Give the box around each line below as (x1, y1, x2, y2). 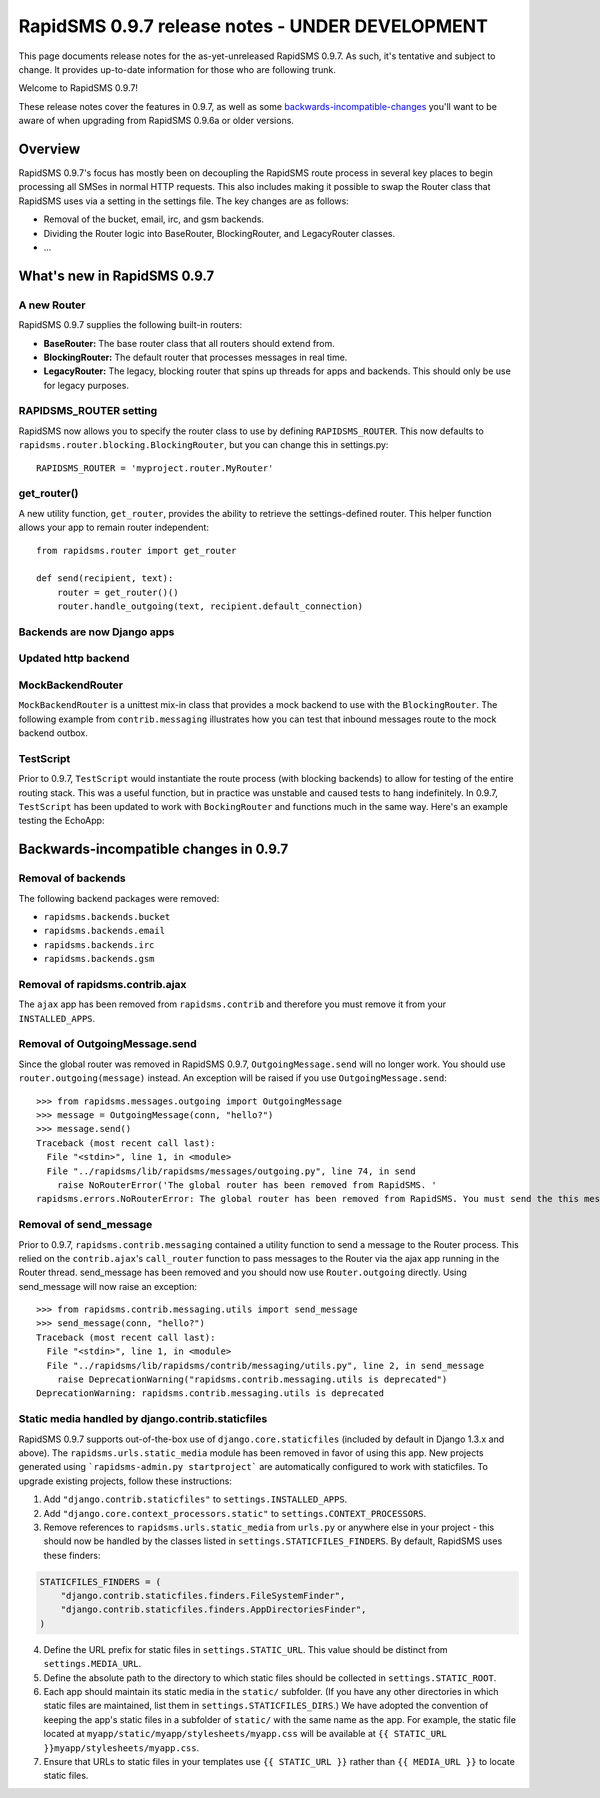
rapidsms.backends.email (43, 925, 165, 937)
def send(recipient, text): (36, 573, 174, 584)
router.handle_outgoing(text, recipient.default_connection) (56, 601, 364, 612)
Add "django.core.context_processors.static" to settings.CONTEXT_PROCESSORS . (43, 1507, 427, 1519)
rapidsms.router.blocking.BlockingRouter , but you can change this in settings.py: (18, 439, 389, 451)
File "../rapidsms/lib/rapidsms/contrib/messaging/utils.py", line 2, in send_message (46, 1360, 485, 1371)
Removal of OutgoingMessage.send (18, 1037, 197, 1051)
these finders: (43, 1549, 101, 1561)
